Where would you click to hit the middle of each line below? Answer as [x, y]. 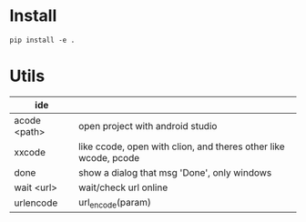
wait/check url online [123, 187]
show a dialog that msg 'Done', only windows [175, 172]
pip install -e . [42, 40]
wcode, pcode [109, 157]
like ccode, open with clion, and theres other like [182, 146]
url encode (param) [115, 203]
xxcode [30, 152]
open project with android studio [148, 126]
